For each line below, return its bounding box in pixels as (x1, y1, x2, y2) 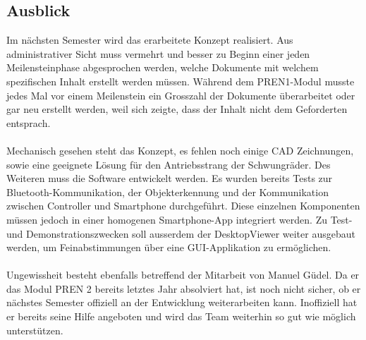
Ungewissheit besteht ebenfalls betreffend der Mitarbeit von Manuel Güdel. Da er (6, 267, 360, 282)
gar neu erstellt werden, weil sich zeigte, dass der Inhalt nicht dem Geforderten (6, 102, 348, 116)
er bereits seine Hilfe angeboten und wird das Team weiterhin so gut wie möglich (6, 309, 356, 324)
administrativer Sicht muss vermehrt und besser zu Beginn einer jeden (6, 46, 310, 61)
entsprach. (6, 115, 51, 130)
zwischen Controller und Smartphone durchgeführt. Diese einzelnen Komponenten (6, 198, 360, 213)
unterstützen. (6, 322, 63, 337)
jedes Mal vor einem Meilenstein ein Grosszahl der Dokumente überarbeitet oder (6, 87, 355, 102)
